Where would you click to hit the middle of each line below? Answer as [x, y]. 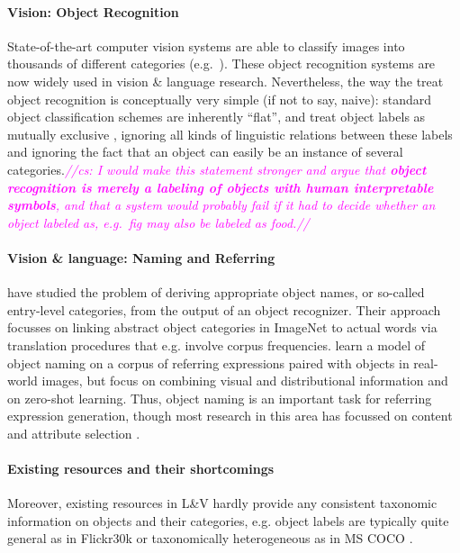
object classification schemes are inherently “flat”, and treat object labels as [216, 117]
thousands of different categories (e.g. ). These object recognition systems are [221, 63]
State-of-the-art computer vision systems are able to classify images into [206, 45]
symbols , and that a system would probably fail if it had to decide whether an [221, 205]
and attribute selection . [74, 433]
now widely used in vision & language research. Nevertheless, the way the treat [225, 81]
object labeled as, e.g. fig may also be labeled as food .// [158, 222]
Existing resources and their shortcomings [141, 469]
